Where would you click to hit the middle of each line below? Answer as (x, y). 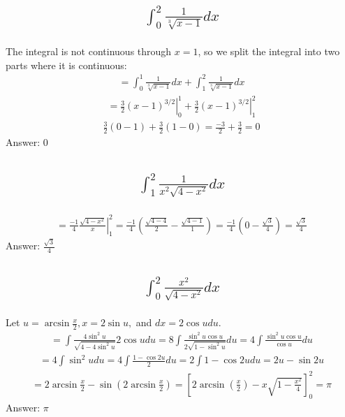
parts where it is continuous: (66, 65)
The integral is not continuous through (89, 51)
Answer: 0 (27, 142)
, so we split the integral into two (269, 51)
